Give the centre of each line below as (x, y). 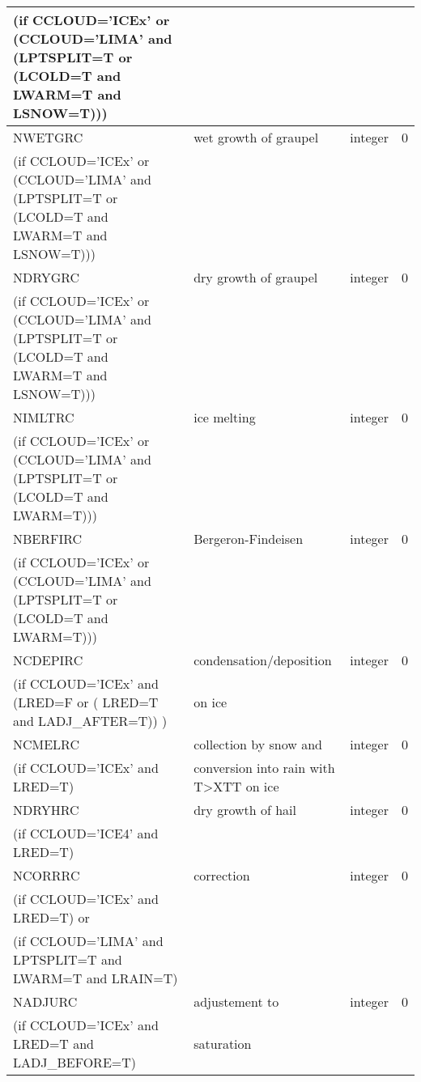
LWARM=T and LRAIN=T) (96, 978)
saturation (223, 1044)
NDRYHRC (46, 810)
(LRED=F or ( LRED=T (86, 702)
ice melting (225, 417)
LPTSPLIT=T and (68, 959)
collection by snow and (258, 744)
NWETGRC (48, 137)
